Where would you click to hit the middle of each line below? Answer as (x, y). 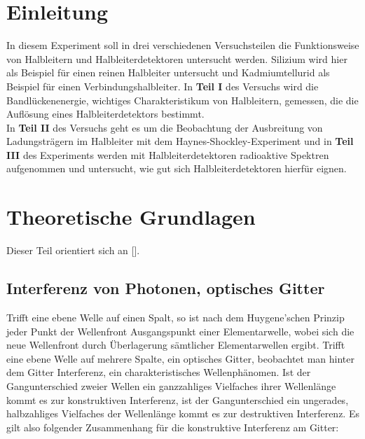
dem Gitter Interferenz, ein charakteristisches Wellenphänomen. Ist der (159, 372)
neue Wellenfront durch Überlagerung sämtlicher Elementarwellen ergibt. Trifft (176, 345)
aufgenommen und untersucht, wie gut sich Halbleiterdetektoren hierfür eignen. (177, 168)
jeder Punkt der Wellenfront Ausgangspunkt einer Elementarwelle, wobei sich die (180, 331)
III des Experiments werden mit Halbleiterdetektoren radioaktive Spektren (168, 154)
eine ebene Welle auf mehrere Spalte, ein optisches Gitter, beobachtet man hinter (180, 358)
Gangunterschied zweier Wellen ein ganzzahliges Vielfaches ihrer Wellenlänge (171, 385)
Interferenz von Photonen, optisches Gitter (166, 288)
